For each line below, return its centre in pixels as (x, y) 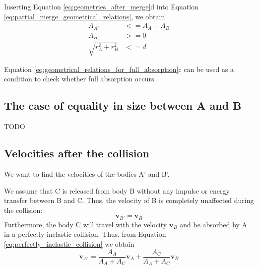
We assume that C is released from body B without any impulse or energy (117, 190)
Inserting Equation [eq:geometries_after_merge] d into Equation (101, 6)
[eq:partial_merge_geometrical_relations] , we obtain (85, 16)
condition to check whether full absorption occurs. (80, 79)
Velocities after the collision (77, 153)
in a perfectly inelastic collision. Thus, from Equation (85, 234)
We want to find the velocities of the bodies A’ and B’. (87, 173)
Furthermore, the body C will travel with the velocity (86, 224)
